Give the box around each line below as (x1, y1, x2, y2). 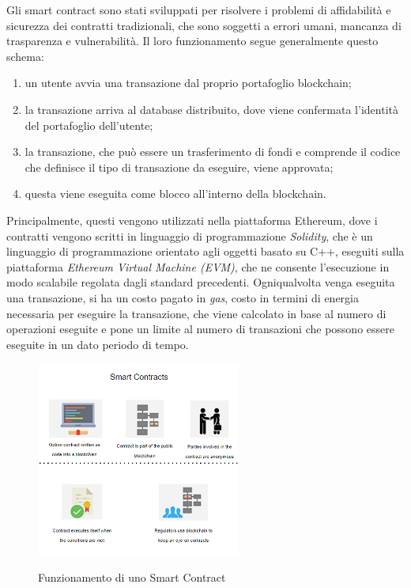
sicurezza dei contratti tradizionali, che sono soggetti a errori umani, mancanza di (6, 17, 402, 33)
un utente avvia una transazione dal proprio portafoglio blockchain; (25, 74, 352, 91)
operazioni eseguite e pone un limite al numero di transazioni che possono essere (6, 321, 394, 337)
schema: (6, 47, 44, 64)
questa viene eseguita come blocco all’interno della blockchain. (25, 185, 326, 202)
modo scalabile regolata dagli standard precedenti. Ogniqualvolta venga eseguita (6, 274, 395, 290)
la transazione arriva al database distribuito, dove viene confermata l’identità (25, 101, 398, 117)
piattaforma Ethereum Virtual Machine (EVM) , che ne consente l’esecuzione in (6, 258, 390, 275)
